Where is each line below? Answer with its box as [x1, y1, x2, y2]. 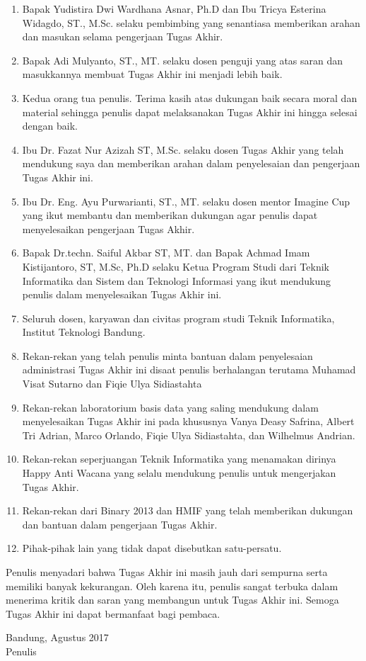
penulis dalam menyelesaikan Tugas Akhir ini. [22, 287, 222, 302]
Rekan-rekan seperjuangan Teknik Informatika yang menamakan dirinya [22, 451, 336, 466]
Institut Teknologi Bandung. [22, 324, 146, 339]
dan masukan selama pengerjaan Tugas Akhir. [22, 29, 223, 44]
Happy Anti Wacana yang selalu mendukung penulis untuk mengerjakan [22, 465, 336, 480]
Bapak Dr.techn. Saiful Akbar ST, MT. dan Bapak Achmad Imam [22, 245, 310, 260]
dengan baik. [22, 118, 78, 133]
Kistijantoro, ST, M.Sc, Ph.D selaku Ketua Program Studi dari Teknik [22, 259, 329, 273]
